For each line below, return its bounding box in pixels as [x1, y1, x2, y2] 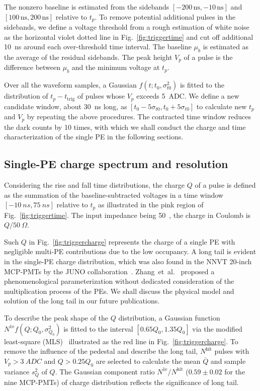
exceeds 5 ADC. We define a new [136, 91, 239, 101]
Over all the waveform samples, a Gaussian [4, 80, 137, 90]
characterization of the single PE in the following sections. [4, 131, 184, 142]
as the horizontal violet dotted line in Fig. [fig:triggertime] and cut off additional [4, 31, 253, 42]
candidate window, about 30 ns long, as [4, 101, 127, 111]
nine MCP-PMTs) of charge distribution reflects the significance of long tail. [4, 376, 239, 387]
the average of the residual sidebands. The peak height [4, 52, 172, 62]
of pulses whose [77, 91, 125, 101]
